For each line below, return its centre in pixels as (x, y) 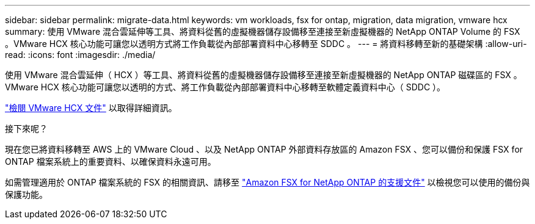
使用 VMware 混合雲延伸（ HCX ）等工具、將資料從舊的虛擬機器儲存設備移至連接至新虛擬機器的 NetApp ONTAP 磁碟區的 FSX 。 (264, 75)
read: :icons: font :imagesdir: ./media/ (80, 55)
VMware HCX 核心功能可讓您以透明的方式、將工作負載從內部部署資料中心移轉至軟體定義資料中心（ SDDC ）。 (225, 87)
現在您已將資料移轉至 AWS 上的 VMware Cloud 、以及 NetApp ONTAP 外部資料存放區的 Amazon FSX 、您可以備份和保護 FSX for (264, 149)
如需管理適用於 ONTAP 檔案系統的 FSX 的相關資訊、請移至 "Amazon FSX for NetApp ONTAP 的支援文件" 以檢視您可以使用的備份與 (267, 182)
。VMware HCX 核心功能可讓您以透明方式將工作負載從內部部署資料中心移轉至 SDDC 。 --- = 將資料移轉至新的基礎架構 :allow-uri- (266, 44)
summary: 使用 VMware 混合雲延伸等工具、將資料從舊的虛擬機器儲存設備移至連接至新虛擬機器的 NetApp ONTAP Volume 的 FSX (263, 31)
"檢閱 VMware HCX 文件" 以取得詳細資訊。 (91, 108)
